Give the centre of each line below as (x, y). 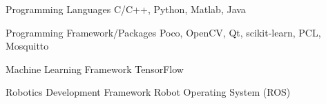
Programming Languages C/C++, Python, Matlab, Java (126, 9)
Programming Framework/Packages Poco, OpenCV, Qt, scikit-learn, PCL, (163, 32)
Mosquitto (27, 46)
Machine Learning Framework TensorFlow (95, 69)
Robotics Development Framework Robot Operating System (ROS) (148, 92)
